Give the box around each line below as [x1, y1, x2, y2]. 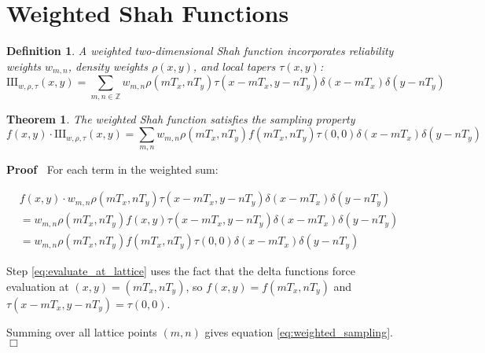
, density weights [68, 57, 148, 74]
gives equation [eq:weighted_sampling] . [204, 323, 393, 340]
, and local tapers [193, 57, 276, 74]
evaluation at [6, 278, 69, 294]
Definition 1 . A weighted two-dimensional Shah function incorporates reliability [6, 42, 394, 59]
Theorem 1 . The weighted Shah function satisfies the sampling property [6, 110, 355, 127]
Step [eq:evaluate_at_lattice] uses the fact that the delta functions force [6, 263, 355, 279]
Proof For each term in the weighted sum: [6, 161, 219, 178]
